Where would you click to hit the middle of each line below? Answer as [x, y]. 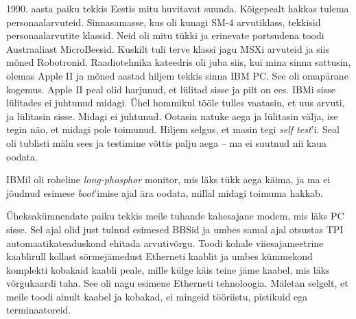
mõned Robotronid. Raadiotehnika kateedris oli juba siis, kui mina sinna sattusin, [179, 62]
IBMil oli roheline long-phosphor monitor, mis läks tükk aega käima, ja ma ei [168, 179]
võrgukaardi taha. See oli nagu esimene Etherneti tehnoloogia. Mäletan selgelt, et [177, 283]
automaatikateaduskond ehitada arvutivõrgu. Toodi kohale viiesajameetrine [165, 243]
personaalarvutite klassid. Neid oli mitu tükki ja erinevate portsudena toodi [165, 35]
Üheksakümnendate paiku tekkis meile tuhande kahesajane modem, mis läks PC [175, 216]
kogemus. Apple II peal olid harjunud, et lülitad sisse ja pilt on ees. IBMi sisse [171, 89]
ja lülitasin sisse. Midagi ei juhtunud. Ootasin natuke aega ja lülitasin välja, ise [172, 116]
